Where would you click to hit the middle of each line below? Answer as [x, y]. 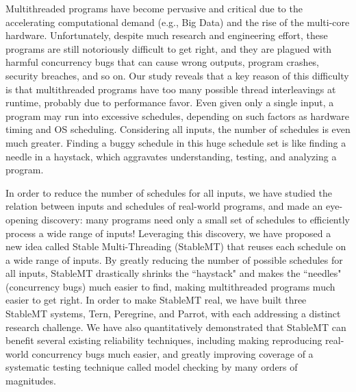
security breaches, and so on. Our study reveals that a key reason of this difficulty [177, 75]
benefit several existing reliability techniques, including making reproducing [164, 340]
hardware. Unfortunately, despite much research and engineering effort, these [167, 35]
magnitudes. [31, 381]
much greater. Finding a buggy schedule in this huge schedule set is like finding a [176, 142]
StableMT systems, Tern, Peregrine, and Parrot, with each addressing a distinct [173, 314]
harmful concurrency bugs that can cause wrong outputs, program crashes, [163, 62]
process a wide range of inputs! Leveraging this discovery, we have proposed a [168, 233]
